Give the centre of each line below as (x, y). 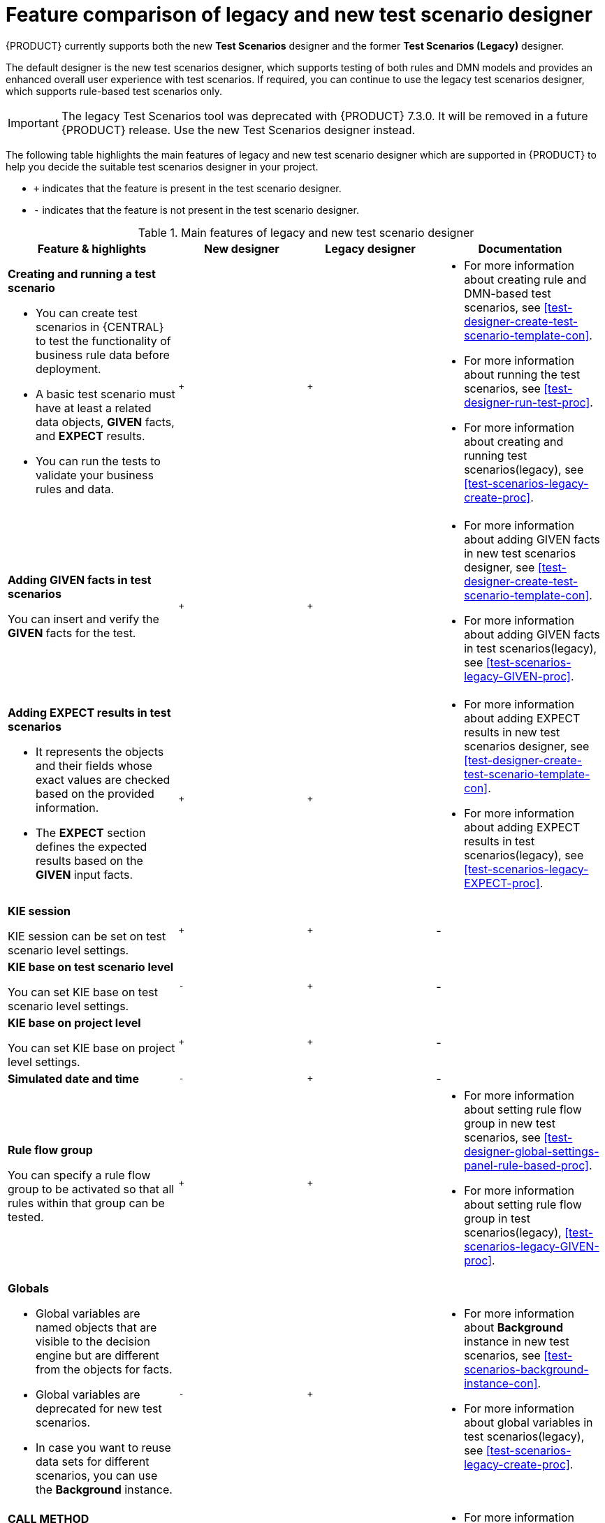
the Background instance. (104, 1489)
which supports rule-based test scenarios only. (114, 91)
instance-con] (501, 1383)
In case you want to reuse (103, 1447)
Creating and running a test (82, 274)
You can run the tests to (98, 461)
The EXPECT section (91, 832)
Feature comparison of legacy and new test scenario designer (299, 15)
